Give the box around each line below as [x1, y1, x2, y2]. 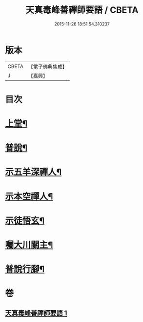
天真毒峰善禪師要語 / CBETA [25, 4, 139, 16]
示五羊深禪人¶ [5, 167, 62, 178]
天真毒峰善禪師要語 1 [5, 309, 67, 317]
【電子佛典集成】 [28, 63, 67, 70]
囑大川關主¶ [5, 240, 53, 250]
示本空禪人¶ [5, 191, 53, 202]
